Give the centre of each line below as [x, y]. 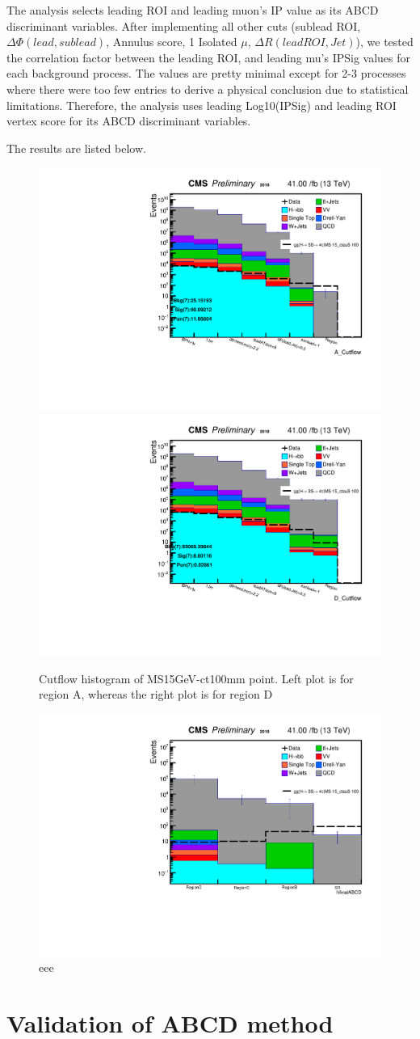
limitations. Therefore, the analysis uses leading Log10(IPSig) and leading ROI [202, 105]
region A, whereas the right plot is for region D [156, 694]
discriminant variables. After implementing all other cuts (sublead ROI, [184, 25]
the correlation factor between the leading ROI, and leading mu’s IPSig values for [209, 57]
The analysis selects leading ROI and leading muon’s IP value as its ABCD [193, 10]
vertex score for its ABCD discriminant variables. [129, 121]
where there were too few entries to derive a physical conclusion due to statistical [208, 89]
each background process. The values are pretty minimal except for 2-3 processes [206, 73]
